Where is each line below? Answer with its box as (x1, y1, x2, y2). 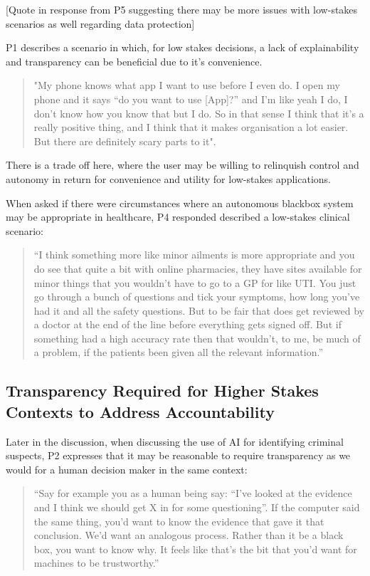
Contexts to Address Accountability (6, 400, 275, 422)
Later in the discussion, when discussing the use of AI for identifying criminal (6, 434, 344, 449)
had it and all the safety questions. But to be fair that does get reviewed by (33, 303, 364, 318)
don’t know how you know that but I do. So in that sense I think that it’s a (33, 105, 364, 120)
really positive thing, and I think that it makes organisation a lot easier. (33, 120, 349, 135)
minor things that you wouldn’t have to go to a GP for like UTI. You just (33, 275, 356, 290)
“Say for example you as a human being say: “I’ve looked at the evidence (33, 486, 352, 501)
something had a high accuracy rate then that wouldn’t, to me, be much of (33, 330, 361, 345)
